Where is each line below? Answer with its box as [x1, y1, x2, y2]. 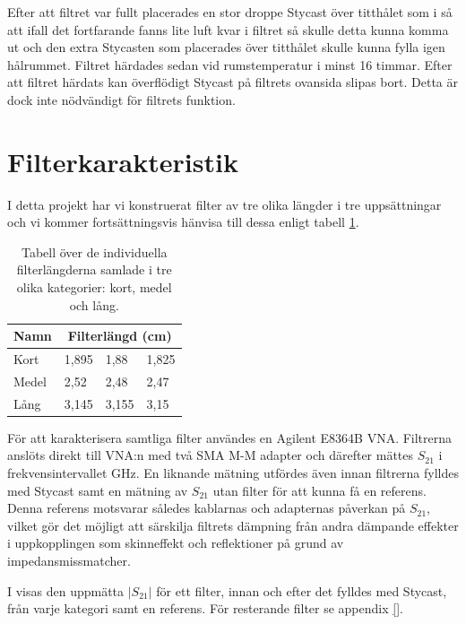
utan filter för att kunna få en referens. [212, 481, 427, 499]
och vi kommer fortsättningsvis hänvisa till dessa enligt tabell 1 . [7, 212, 359, 231]
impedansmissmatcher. [7, 551, 131, 570]
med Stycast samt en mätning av [7, 481, 188, 499]
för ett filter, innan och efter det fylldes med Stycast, [156, 581, 447, 600]
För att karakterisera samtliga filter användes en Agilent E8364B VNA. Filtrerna [7, 428, 453, 446]
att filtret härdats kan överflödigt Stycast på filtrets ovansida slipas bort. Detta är [7, 73, 458, 91]
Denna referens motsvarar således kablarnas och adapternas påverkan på [7, 498, 406, 517]
